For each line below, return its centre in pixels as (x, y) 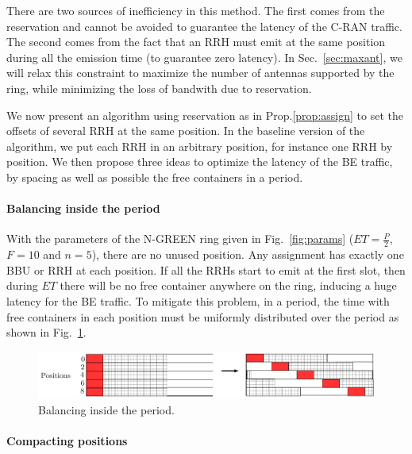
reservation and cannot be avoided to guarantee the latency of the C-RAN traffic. (204, 26)
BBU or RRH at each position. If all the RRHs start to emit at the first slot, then (206, 269)
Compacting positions (67, 441)
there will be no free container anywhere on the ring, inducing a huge (228, 285)
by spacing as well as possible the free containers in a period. (155, 177)
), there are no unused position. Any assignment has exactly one (248, 254)
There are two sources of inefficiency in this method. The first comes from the (196, 10)
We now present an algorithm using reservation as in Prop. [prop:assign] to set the (205, 115)
